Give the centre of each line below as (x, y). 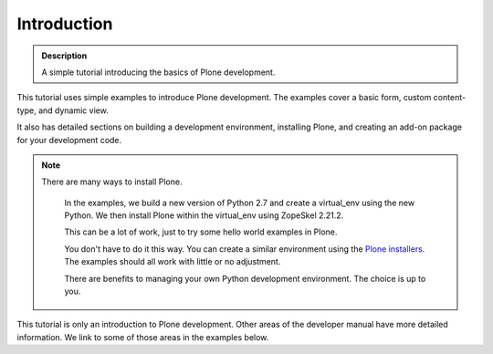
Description (64, 56)
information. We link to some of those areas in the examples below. (143, 337)
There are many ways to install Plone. (112, 182)
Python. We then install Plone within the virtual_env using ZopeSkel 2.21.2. (204, 215)
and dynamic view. (73, 110)
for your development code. (69, 140)
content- (449, 98)
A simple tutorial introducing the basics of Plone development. (158, 72)
